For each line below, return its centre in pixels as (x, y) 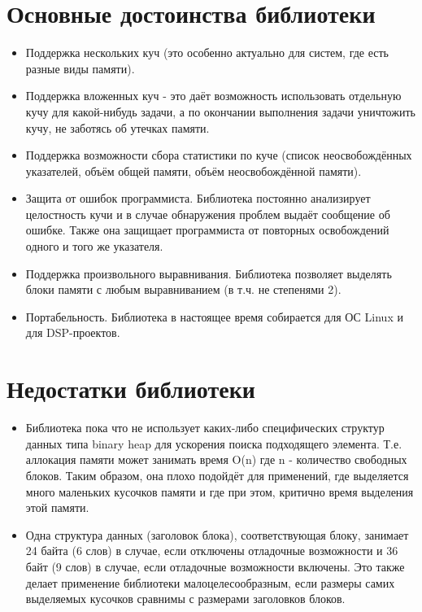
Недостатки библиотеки (131, 389)
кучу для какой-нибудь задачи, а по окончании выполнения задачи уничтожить (220, 111)
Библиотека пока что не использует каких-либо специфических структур (205, 428)
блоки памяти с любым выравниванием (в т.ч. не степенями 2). (183, 289)
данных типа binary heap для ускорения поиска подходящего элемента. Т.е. (214, 443)
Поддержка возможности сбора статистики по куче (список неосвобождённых (219, 155)
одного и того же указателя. (94, 246)
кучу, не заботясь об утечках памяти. (117, 127)
